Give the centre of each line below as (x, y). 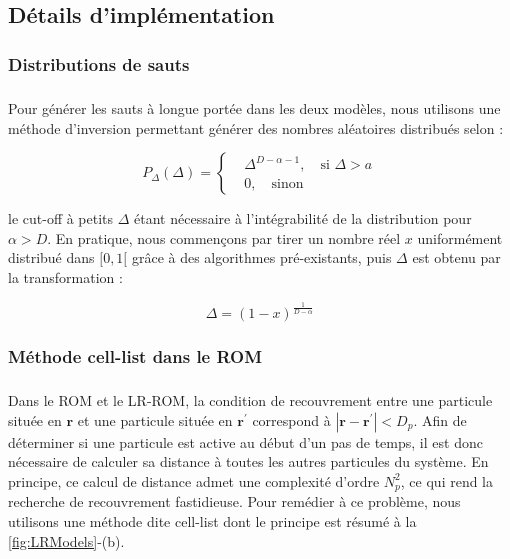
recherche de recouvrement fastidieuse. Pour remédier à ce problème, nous (234, 501)
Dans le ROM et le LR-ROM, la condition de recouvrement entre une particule (250, 400)
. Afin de (440, 419)
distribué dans (51, 257)
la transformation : (65, 276)
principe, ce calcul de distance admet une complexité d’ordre (194, 480)
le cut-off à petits (61, 218)
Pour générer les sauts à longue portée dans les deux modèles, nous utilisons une (254, 108)
